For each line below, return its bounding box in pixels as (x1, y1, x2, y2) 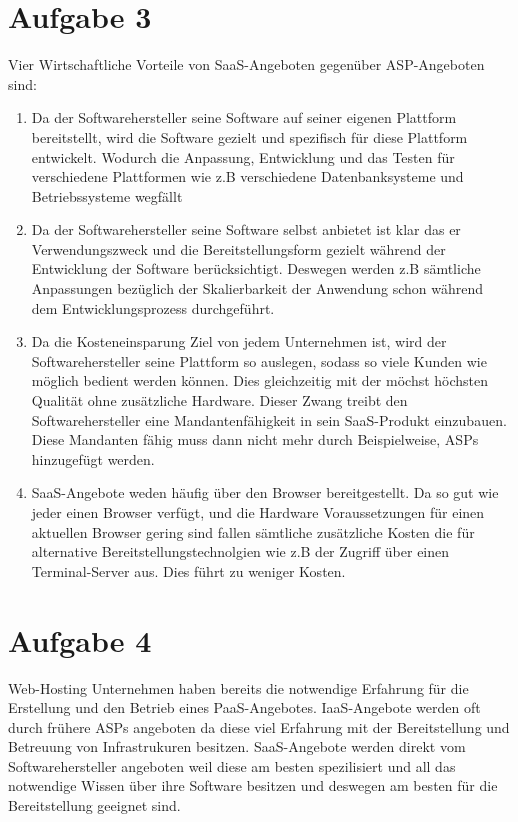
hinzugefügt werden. (31, 448, 155, 469)
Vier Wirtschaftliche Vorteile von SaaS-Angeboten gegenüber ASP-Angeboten (8, 54, 485, 75)
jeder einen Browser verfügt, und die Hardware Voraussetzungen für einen (31, 502, 485, 522)
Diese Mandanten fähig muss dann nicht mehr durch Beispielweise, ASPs (31, 429, 479, 450)
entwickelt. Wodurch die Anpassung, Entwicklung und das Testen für (31, 146, 455, 167)
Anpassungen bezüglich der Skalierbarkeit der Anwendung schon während (31, 278, 483, 299)
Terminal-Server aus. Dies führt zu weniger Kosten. (31, 560, 346, 581)
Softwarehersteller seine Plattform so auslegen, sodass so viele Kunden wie (31, 350, 487, 371)
